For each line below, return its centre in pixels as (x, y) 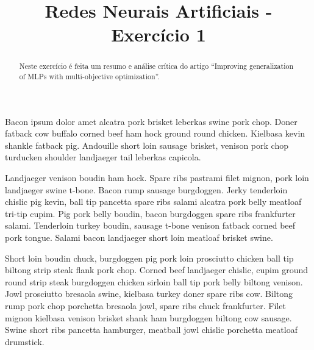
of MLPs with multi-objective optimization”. (89, 77)
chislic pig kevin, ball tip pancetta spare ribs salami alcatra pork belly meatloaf (153, 202)
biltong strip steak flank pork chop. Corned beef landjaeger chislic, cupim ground (157, 270)
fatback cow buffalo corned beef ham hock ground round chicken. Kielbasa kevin (155, 133)
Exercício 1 (159, 34)
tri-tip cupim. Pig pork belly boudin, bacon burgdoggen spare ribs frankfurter (150, 213)
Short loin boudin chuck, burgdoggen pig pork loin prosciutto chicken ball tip (149, 258)
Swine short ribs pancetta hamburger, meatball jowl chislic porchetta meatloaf (151, 330)
